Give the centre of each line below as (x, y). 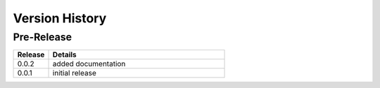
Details (64, 54)
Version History (60, 18)
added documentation (89, 64)
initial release (74, 73)
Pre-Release (43, 37)
